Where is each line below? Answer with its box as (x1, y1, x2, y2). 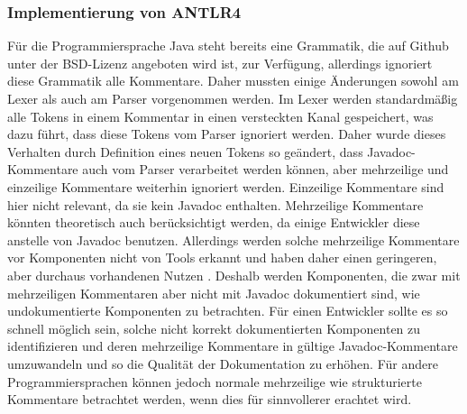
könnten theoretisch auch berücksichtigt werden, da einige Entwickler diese (7, 213, 420, 232)
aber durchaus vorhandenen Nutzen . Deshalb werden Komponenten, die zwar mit (7, 265, 461, 284)
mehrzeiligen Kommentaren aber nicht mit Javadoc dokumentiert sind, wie (7, 283, 420, 302)
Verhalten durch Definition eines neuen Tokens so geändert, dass (7, 142, 363, 161)
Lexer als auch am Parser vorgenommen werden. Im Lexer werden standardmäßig (7, 89, 458, 107)
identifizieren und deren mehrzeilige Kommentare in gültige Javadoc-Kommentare (7, 336, 458, 355)
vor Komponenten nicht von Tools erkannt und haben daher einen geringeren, (7, 248, 437, 267)
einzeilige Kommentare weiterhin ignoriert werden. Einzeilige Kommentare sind (7, 177, 444, 196)
